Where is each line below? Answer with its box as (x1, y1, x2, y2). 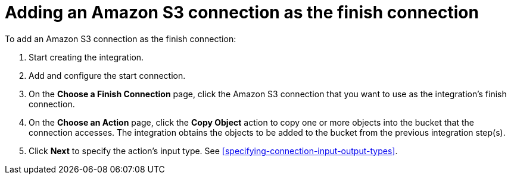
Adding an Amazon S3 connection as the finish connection (5, 2, 479, 23)
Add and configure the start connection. (29, 70, 186, 81)
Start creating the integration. (29, 52, 144, 62)
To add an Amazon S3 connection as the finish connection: (5, 33, 236, 44)
